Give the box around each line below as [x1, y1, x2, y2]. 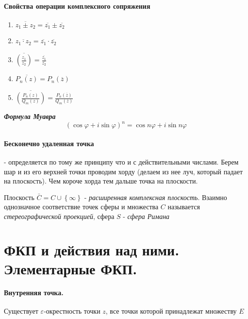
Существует [4, 305, 38, 316]
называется [167, 201, 200, 212]
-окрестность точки [44, 305, 100, 316]
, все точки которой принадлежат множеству [105, 305, 237, 316]
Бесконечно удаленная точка [4, 138, 94, 148]
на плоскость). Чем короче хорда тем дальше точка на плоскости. [4, 176, 198, 186]
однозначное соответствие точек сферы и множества [4, 201, 159, 212]
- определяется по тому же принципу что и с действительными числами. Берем [4, 156, 239, 167]
